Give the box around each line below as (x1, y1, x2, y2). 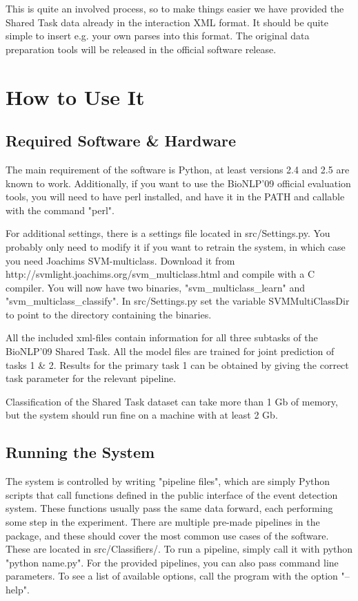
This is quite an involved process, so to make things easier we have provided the (6, 1, 344, 15)
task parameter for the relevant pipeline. (6, 371, 177, 385)
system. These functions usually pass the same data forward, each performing (6, 501, 333, 515)
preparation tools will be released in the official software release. (6, 41, 277, 56)
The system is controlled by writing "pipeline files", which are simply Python (6, 474, 330, 488)
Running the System (6, 441, 155, 463)
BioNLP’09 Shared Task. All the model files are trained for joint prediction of (6, 344, 335, 359)
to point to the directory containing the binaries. (6, 307, 212, 321)
